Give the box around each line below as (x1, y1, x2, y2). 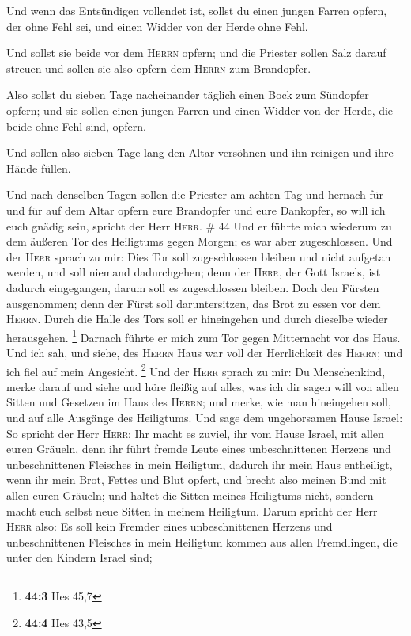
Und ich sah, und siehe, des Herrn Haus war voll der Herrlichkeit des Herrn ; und (6, 344, 403, 360)
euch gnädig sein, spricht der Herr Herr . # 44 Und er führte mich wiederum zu (6, 217, 392, 234)
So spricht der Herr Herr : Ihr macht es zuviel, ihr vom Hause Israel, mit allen (6, 425, 384, 441)
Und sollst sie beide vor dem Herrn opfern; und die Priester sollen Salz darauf (6, 44, 386, 61)
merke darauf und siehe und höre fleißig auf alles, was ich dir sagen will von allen (6, 378, 399, 394)
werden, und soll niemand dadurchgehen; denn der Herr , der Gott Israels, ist (6, 264, 381, 280)
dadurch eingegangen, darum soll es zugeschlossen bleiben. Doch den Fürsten (6, 279, 379, 295)
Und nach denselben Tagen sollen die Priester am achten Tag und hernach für (6, 186, 383, 203)
